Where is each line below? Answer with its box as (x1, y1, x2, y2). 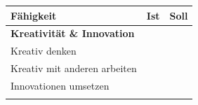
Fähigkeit (11, 8, 57, 22)
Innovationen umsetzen (11, 78, 110, 92)
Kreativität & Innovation (11, 26, 135, 41)
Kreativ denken (11, 43, 77, 58)
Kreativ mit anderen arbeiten (11, 61, 137, 76)
